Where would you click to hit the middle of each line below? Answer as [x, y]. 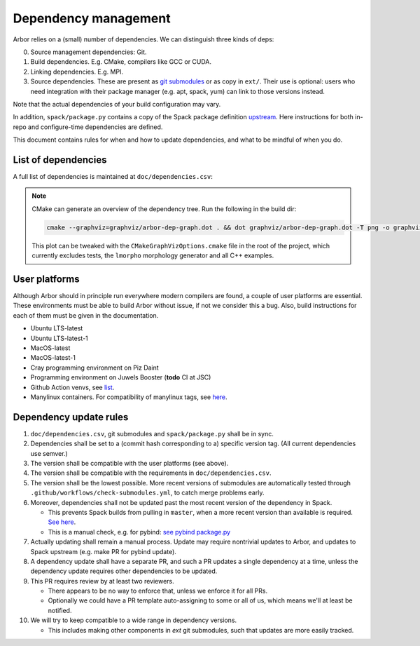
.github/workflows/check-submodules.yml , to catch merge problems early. [147, 493]
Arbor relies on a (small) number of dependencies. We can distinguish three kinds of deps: [143, 39]
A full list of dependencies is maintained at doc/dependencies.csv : [113, 176]
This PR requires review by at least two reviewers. [102, 581]
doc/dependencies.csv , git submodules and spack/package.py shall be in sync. [152, 433]
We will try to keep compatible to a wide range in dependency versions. [134, 620]
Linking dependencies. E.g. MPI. [77, 72]
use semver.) [49, 453]
